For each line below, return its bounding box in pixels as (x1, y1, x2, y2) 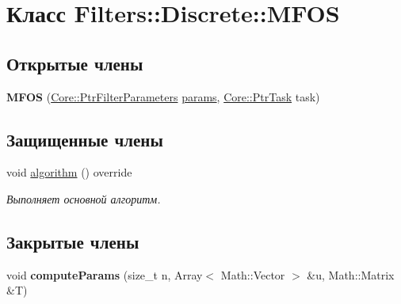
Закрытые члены (6, 229, 139, 253)
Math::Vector (220, 266, 285, 283)
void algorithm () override (6, 164, 132, 180)
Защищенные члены (6, 127, 163, 151)
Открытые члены (6, 51, 143, 75)
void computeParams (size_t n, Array (6, 266, 203, 283)
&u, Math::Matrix (307, 266, 395, 283)
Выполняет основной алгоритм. (6, 190, 161, 207)
